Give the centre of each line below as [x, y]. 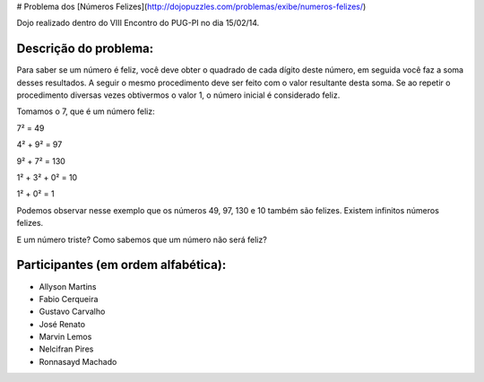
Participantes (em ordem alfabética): [121, 265]
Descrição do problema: [85, 49]
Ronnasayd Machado [78, 361]
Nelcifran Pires [66, 349]
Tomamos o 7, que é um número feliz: [86, 111]
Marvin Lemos [65, 337]
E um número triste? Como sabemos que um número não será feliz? [142, 239]
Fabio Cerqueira [69, 299]
